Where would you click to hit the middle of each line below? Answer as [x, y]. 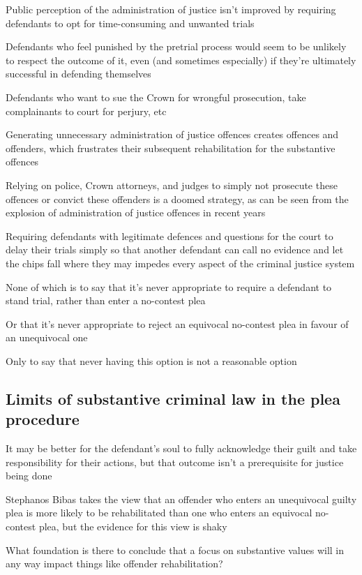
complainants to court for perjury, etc [86, 111]
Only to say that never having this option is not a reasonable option [151, 360]
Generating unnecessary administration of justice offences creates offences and [172, 134]
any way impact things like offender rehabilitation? [114, 563]
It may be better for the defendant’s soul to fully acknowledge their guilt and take [181, 448]
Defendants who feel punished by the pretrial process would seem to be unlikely [176, 46]
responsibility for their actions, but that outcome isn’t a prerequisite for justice [175, 462]
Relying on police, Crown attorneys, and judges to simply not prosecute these [172, 185]
